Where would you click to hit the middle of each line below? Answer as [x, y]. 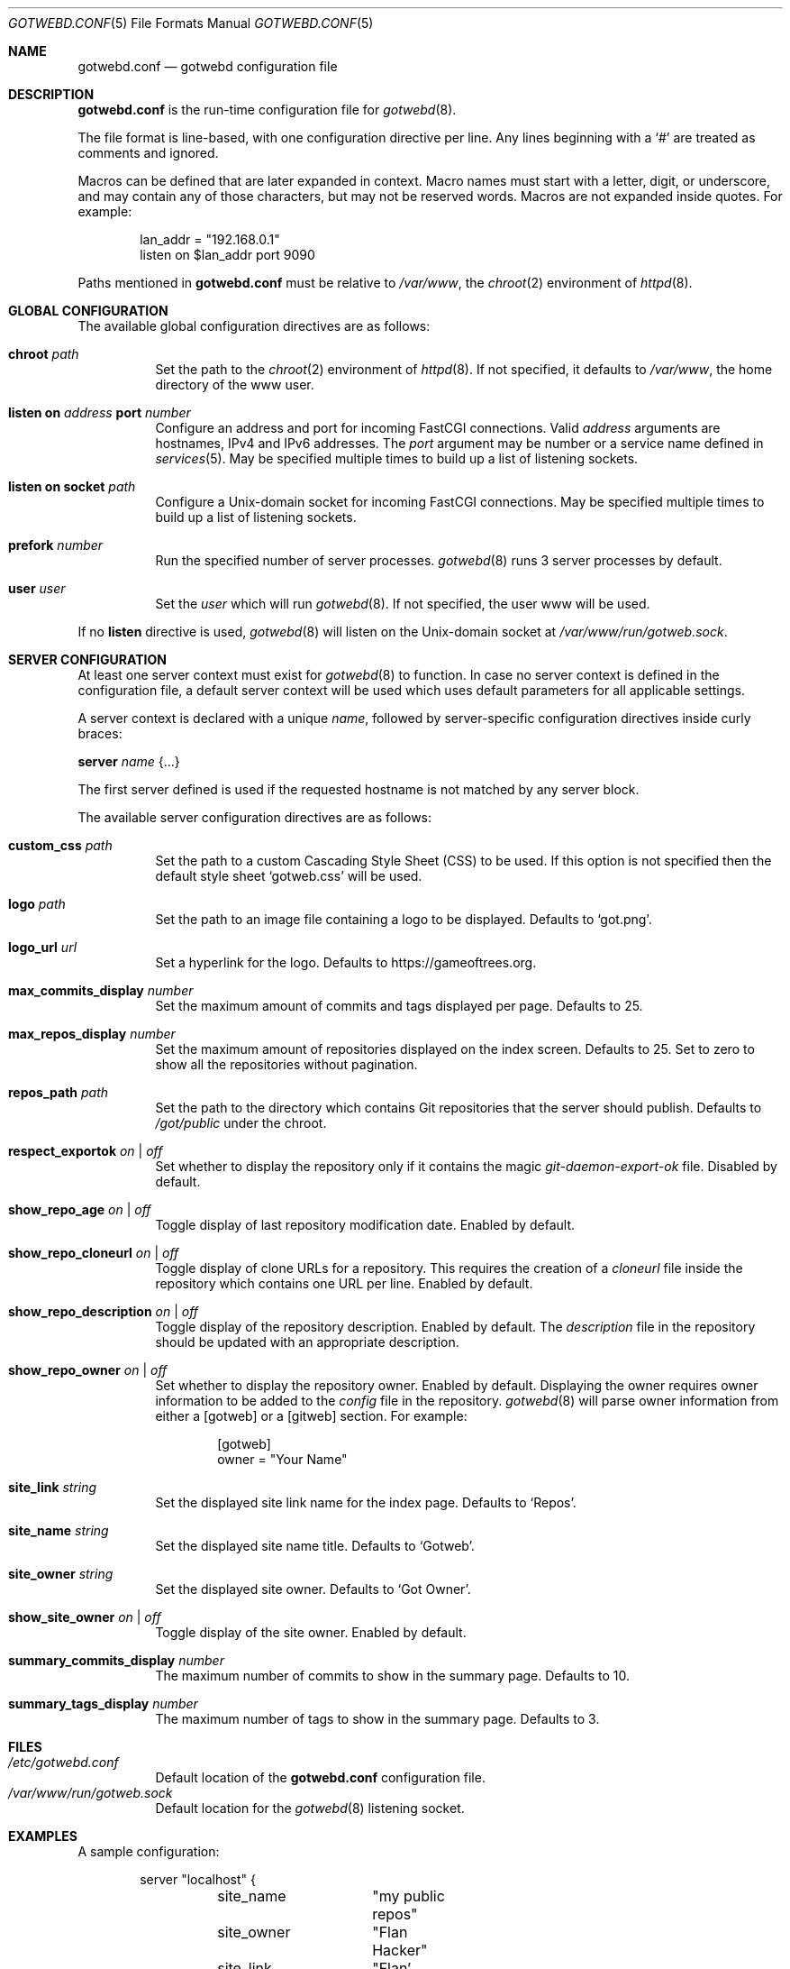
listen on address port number [100, 412]
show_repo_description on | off [104, 1311]
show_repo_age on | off [80, 1209]
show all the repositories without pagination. [286, 1064]
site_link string [53, 1487]
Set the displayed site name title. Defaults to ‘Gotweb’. [315, 1546]
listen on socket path [72, 486]
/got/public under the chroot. [241, 1123]
